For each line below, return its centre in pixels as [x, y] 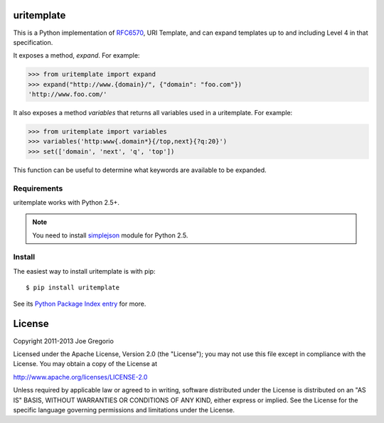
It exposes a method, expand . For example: [76, 55]
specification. [33, 42]
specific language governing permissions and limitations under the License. [124, 409]
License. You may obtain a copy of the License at [85, 364]
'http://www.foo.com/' [68, 95]
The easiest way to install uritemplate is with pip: [84, 271]
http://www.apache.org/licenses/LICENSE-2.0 [80, 377]
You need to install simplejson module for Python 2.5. [110, 235]
